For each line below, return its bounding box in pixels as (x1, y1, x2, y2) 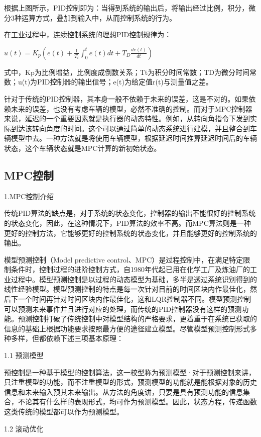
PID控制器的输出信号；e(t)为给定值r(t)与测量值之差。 (37, 76, 213, 87)
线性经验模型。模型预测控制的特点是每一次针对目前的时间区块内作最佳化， (4, 284, 250, 294)
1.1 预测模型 (4, 350, 44, 361)
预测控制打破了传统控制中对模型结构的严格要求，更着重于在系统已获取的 (18, 313, 257, 324)
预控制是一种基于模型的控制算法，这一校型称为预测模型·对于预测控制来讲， (4, 367, 255, 377)
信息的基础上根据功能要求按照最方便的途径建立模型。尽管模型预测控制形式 (4, 323, 250, 333)
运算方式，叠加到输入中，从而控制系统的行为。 (21, 12, 176, 23)
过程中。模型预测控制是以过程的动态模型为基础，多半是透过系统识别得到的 (11, 274, 257, 284)
